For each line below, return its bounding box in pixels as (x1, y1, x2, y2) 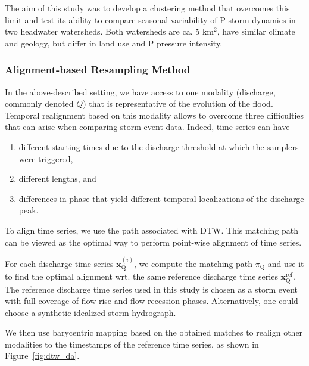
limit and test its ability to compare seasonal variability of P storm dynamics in (5, 13, 296, 26)
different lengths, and (18, 172, 96, 185)
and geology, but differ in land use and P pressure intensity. (5, 36, 223, 49)
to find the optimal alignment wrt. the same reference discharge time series (5, 270, 278, 283)
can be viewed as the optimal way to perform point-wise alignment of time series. (5, 235, 302, 248)
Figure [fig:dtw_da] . (5, 349, 80, 362)
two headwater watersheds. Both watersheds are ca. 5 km (5, 25, 214, 38)
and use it (267, 257, 304, 269)
